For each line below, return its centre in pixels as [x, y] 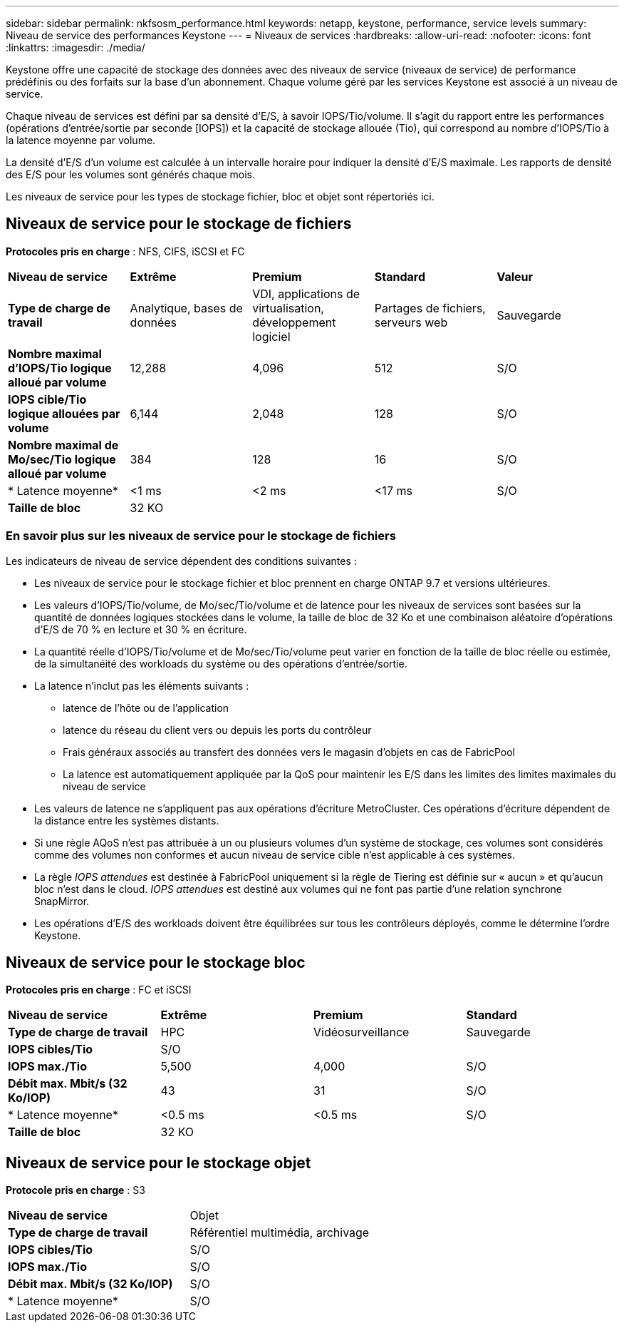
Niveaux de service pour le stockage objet [158, 1163]
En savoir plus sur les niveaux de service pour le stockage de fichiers [201, 536]
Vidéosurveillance [362, 1032]
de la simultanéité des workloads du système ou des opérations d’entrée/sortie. [221, 663]
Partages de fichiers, [430, 308]
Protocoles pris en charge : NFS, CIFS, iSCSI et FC [125, 251]
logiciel [271, 336]
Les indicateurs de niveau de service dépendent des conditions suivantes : [181, 561]
